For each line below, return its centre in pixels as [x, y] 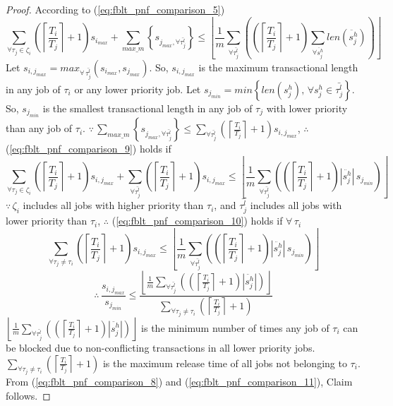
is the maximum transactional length [278, 67]
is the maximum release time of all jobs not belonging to [225, 363]
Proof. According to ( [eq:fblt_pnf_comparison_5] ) [115, 9]
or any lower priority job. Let [138, 89]
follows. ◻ [28, 395]
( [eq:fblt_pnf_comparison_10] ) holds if [197, 221]
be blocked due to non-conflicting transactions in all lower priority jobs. [161, 348]
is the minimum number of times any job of [235, 327]
